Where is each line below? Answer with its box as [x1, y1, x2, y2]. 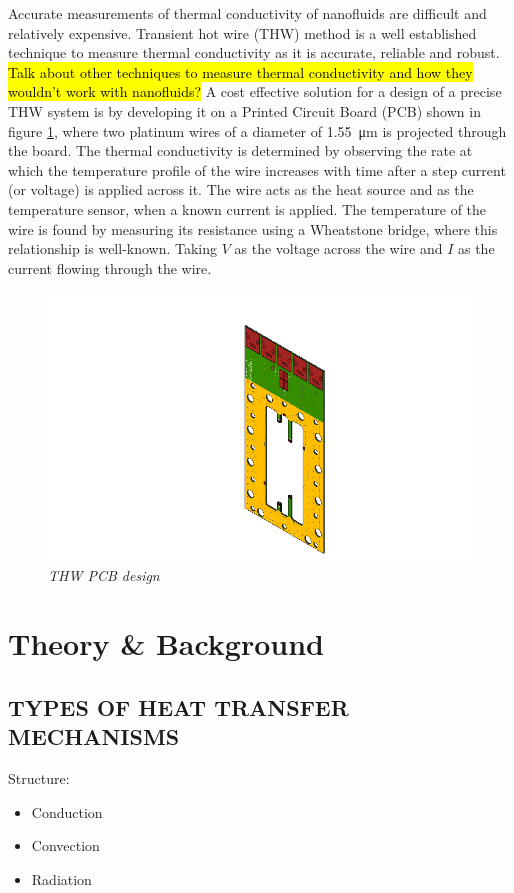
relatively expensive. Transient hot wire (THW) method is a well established [8, 22, 477, 43]
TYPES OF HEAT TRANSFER [8, 691, 349, 722]
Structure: [8, 768, 70, 789]
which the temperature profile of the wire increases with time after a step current [8, 159, 506, 180]
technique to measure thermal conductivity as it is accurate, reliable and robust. [8, 42, 500, 63]
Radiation [31, 868, 92, 889]
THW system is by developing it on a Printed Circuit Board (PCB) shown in [8, 100, 481, 121]
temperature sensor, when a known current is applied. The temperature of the [8, 198, 487, 219]
